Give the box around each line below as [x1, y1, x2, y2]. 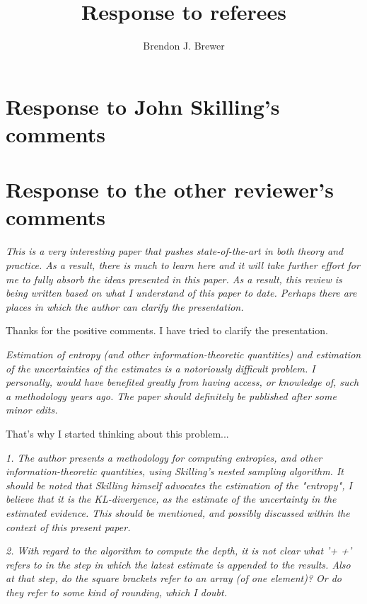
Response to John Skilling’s [6, 91, 280, 120]
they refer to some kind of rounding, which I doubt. [6, 584, 227, 599]
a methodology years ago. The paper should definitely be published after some [6, 388, 337, 403]
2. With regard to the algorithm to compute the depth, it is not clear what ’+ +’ [6, 543, 352, 558]
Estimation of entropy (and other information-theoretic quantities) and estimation [6, 346, 361, 361]
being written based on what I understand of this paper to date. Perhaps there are [6, 285, 357, 300]
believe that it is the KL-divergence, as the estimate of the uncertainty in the [6, 491, 337, 506]
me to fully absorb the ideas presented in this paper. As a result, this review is [6, 271, 342, 286]
